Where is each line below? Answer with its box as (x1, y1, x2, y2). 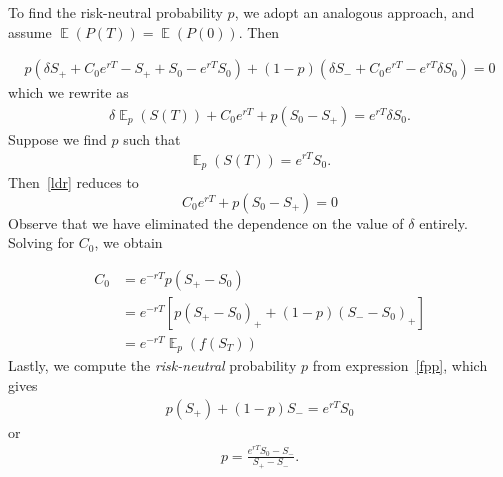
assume (8, 21, 52, 42)
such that (123, 128, 181, 149)
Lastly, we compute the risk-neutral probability (8, 355, 297, 376)
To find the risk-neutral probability (8, 2, 223, 22)
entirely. (419, 212, 468, 233)
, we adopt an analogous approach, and (234, 2, 475, 22)
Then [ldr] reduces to (8, 172, 139, 192)
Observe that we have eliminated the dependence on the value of (8, 212, 404, 233)
